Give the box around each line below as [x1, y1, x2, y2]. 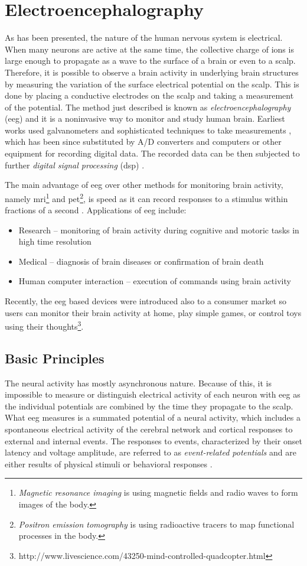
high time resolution [18, 235, 92, 248]
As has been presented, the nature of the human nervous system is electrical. [5, 31, 283, 44]
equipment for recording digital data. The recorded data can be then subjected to [5, 147, 300, 160]
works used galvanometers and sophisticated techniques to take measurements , [5, 123, 292, 136]
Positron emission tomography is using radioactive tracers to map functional [18, 518, 295, 530]
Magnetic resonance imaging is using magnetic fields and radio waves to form [18, 486, 298, 499]
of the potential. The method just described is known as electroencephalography [5, 100, 291, 113]
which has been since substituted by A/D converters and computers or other [5, 135, 282, 148]
